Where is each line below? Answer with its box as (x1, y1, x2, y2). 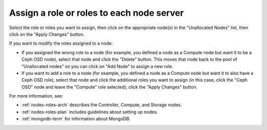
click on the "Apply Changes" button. (9, 31, 85, 37)
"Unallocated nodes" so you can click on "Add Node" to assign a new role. (21, 63, 173, 69)
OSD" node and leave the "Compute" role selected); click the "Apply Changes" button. (21, 84, 198, 90)
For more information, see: (9, 93, 63, 99)
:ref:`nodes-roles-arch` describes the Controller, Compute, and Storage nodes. (21, 102, 182, 108)
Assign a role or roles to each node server (9, 7, 184, 18)
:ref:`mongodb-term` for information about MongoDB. (21, 116, 131, 122)
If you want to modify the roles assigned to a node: (9, 40, 113, 46)
